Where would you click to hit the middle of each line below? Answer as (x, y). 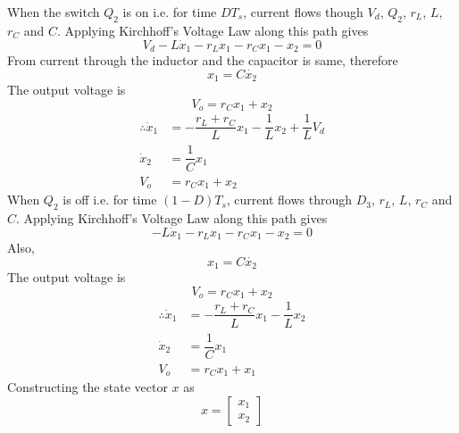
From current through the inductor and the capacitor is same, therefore (203, 60)
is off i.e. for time (110, 200)
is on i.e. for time (170, 12)
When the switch (54, 12)
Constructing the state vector (88, 387)
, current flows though (303, 12)
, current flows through (289, 200)
